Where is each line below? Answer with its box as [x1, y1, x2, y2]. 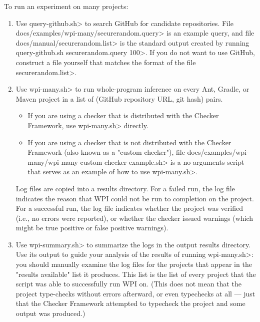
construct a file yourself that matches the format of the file [15, 57, 196, 67]
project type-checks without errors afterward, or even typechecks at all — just [15, 288, 255, 298]
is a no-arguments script [170, 156, 244, 167]
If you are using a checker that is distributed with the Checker [27, 110, 219, 121]
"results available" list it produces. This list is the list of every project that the [15, 268, 256, 279]
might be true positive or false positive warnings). [15, 222, 168, 233]
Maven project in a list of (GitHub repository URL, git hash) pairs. [15, 93, 223, 104]
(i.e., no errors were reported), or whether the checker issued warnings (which [15, 212, 253, 223]
